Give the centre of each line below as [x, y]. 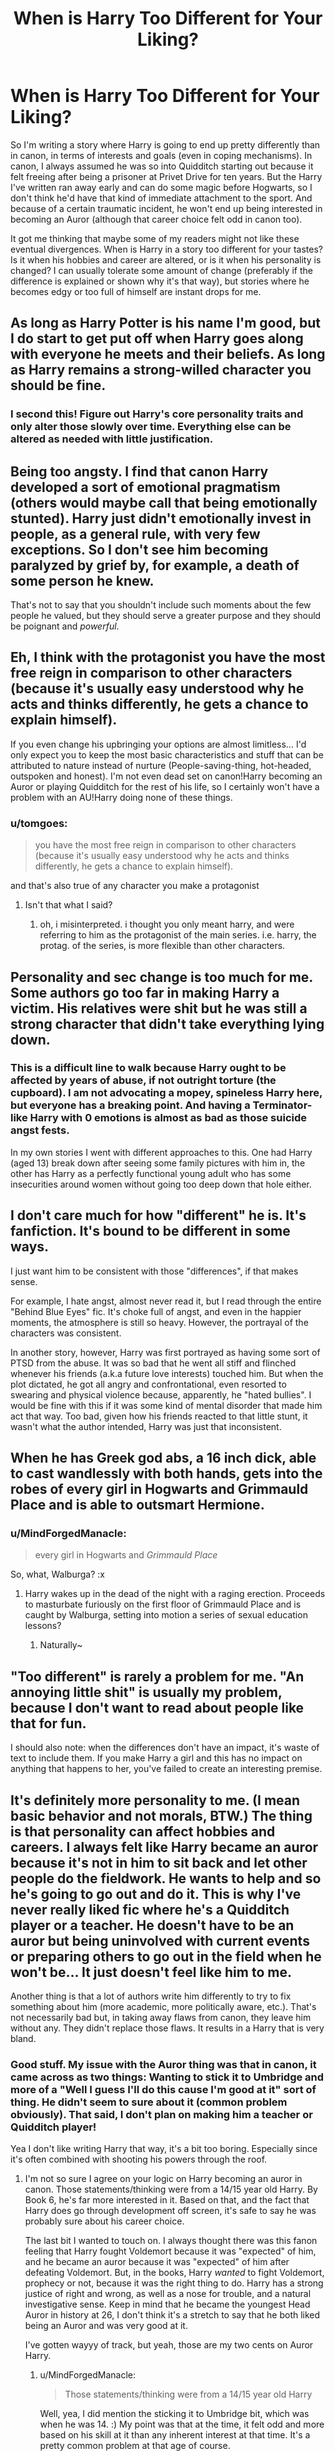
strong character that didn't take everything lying [167, 1023]
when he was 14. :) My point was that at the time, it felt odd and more [182, 2424]
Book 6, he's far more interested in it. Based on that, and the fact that [167, 2200]
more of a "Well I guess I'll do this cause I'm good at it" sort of [163, 2089]
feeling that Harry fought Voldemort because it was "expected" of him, [170, 2251]
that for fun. [48, 1723]
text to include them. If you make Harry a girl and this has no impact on [156, 1758]
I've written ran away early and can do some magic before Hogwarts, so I [161, 187]
